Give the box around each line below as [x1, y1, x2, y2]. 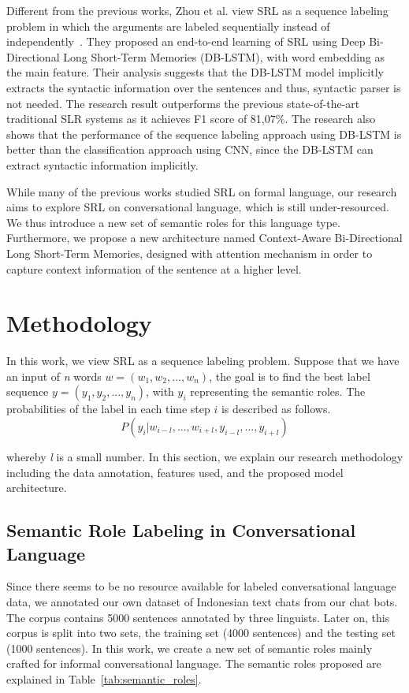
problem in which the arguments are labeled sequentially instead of [6, 17, 330, 34]
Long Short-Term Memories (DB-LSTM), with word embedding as [63, 48, 385, 65]
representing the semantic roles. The [190, 383, 366, 400]
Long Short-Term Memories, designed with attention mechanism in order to [6, 244, 373, 261]
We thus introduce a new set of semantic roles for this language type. [6, 214, 340, 230]
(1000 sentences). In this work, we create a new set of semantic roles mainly [6, 639, 373, 656]
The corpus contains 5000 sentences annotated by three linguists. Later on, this [6, 609, 390, 625]
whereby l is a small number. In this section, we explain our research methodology [6, 449, 403, 464]
